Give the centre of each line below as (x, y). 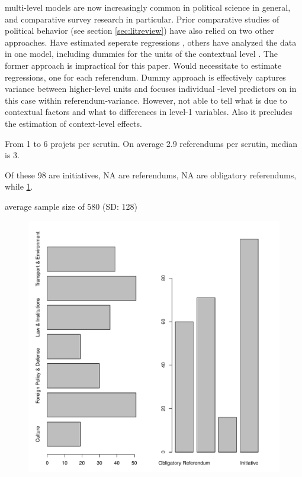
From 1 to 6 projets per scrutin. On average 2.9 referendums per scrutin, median (151, 143)
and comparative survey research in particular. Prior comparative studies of (142, 19)
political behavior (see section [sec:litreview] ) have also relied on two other (139, 31)
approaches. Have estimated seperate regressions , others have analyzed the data (151, 42)
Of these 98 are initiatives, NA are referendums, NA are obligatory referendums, (151, 175)
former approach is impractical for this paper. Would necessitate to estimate (143, 65)
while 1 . (19, 186)
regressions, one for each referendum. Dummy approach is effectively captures (145, 77)
